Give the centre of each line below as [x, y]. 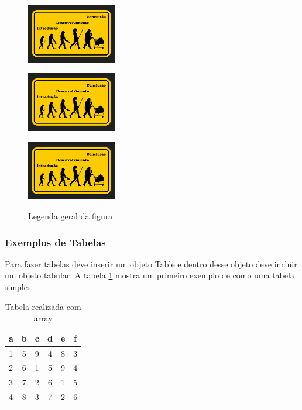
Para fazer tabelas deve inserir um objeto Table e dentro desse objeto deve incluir [151, 263]
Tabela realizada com [43, 306]
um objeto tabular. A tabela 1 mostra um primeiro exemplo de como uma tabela [150, 275]
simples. [19, 286]
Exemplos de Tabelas [55, 242]
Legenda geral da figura [71, 216]
